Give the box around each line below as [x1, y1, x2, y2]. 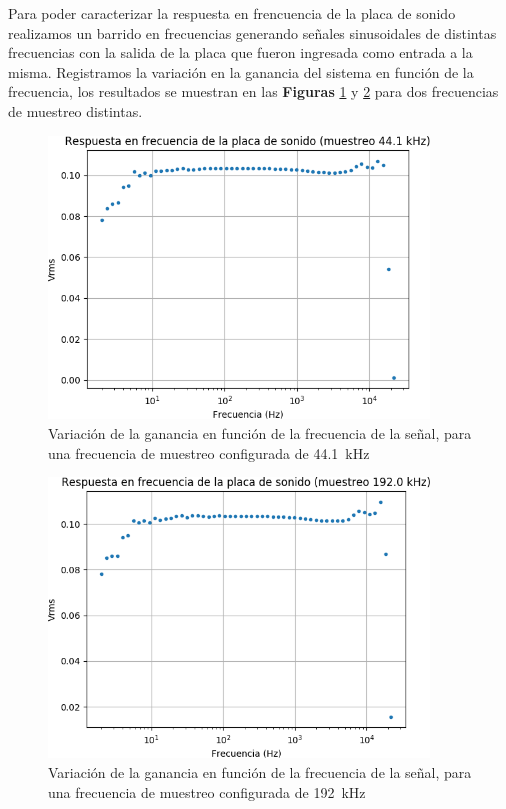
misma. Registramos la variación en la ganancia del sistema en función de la [8, 61, 474, 82]
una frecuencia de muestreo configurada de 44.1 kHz [48, 442, 370, 463]
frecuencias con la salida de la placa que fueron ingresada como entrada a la [8, 42, 473, 63]
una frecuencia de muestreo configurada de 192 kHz [48, 781, 366, 802]
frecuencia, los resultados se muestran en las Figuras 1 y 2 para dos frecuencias [8, 81, 499, 102]
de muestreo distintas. [8, 100, 143, 121]
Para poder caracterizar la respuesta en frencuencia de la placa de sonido [8, 3, 456, 23]
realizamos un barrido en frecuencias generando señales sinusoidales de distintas [8, 22, 497, 43]
